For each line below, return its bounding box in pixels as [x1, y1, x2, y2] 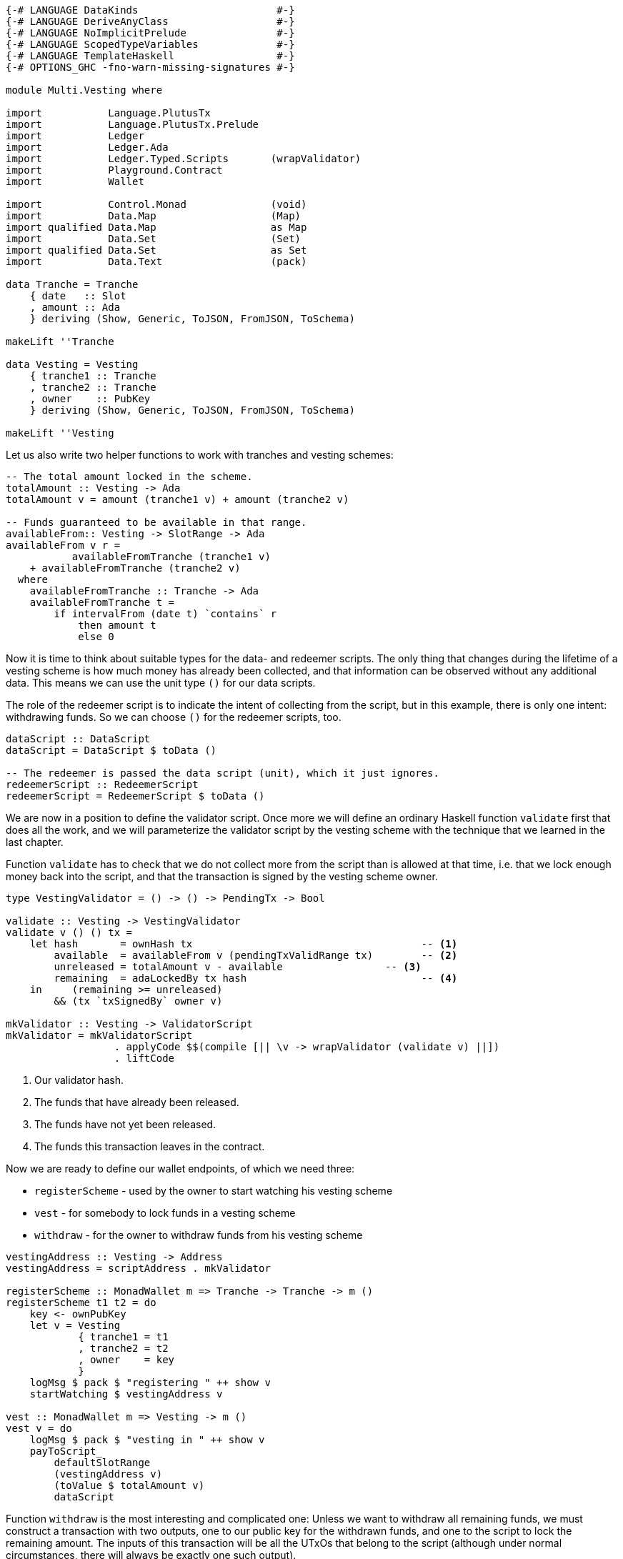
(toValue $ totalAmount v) [54, 1480, 205, 1491]
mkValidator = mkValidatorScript [6, 1030, 193, 1041]
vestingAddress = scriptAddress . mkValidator [6, 1262, 271, 1274]
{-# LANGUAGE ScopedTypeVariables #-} [6, 39, 295, 50]
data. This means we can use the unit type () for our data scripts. [6, 677, 316, 689]
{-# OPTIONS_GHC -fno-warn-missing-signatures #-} [6, 61, 295, 73]
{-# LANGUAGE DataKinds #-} [6, 4, 295, 16]
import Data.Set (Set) [6, 233, 301, 244]
